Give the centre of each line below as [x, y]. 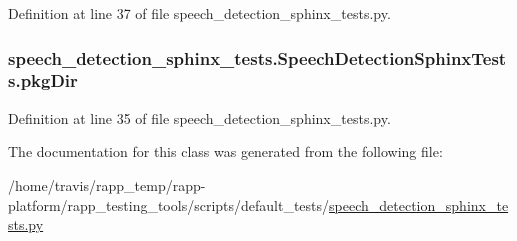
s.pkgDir [43, 80]
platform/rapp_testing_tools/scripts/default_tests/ [169, 204]
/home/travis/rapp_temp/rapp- [107, 184]
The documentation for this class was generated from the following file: [225, 151]
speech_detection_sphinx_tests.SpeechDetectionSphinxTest [257, 57]
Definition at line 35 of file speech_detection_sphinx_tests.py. [199, 117]
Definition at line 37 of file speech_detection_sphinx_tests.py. [199, 13]
